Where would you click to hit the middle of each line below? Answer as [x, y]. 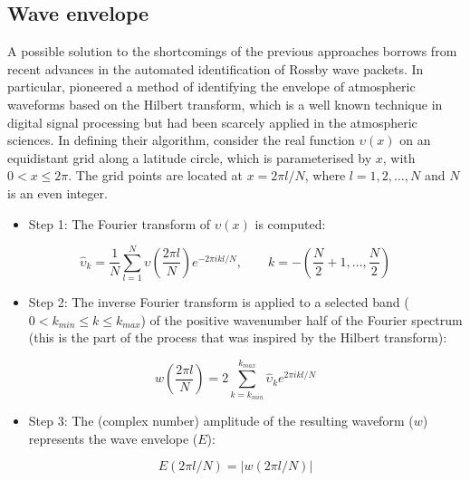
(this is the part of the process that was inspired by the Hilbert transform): [238, 337]
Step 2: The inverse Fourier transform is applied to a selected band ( [219, 302]
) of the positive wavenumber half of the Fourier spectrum [302, 319]
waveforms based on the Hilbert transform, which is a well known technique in [225, 104]
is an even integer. [58, 192]
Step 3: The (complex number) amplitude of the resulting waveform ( [221, 421]
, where [325, 175]
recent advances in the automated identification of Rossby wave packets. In [216, 68]
